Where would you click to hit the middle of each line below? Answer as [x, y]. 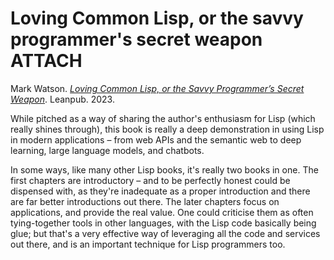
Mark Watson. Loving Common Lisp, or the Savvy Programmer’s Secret [157, 88]
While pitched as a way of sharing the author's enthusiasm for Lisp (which [163, 118]
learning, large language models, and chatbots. [107, 150]
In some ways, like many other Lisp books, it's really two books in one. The [164, 169]
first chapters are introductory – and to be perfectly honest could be [150, 180]
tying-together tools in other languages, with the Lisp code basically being [163, 223]
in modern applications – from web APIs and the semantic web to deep [156, 139]
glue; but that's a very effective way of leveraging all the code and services [165, 233]
